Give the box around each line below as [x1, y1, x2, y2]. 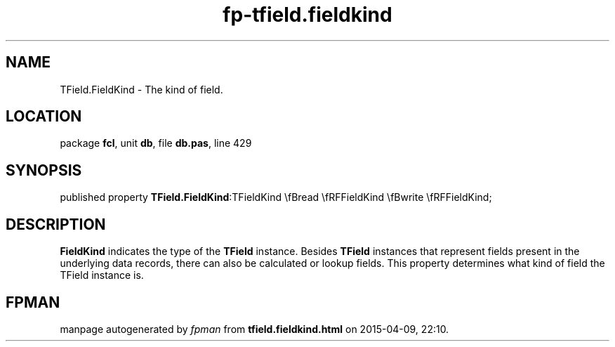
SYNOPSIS [6, 161, 82, 179]
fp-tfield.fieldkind [223, 3, 392, 27]
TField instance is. [60, 269, 144, 282]
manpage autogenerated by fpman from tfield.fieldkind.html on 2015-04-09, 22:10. [60, 322, 449, 335]
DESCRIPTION [6, 215, 106, 233]
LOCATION [6, 107, 82, 126]
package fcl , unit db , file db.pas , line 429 [60, 137, 252, 150]
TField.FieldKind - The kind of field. [60, 83, 223, 96]
